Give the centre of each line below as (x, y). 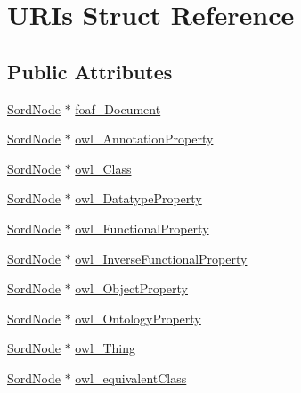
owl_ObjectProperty (131, 288)
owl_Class (103, 168)
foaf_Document (118, 108)
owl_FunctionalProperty (142, 228)
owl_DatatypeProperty (138, 198)
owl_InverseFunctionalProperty (161, 258)
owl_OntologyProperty (138, 318)
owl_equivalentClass (131, 377)
